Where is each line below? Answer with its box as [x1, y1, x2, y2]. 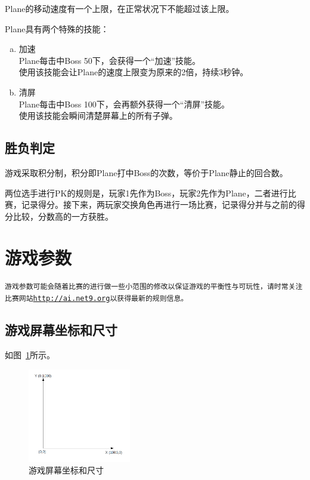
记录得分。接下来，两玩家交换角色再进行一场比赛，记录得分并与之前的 [21, 198, 297, 211]
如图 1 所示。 [5, 348, 55, 361]
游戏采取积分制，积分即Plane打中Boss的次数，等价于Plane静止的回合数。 [5, 166, 288, 179]
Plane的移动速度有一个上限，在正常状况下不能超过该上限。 [5, 2, 234, 14]
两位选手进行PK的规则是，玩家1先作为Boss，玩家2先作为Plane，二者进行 [5, 186, 288, 199]
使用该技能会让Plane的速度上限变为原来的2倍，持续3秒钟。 [18, 66, 249, 78]
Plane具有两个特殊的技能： [5, 22, 109, 35]
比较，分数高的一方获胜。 [13, 210, 113, 222]
